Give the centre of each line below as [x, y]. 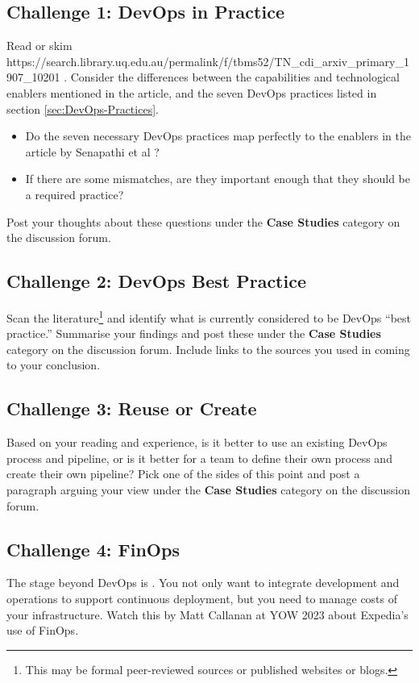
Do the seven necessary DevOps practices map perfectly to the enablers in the [218, 136]
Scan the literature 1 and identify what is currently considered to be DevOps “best [209, 316]
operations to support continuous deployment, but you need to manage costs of [202, 598]
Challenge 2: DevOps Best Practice [156, 281]
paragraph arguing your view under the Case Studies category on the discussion [209, 489]
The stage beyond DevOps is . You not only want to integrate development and [203, 583]
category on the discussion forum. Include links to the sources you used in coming [208, 349]
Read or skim [39, 46]
